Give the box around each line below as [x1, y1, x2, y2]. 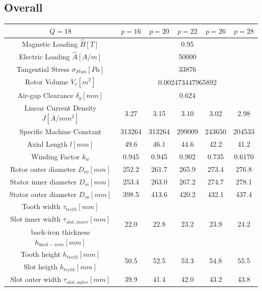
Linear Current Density [24, 103, 97, 113]
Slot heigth [24, 261, 58, 272]
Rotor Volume [25, 76, 69, 86]
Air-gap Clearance [17, 89, 74, 100]
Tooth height [21, 249, 61, 259]
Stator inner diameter [10, 176, 77, 186]
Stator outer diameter [9, 188, 77, 199]
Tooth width [22, 201, 60, 212]
